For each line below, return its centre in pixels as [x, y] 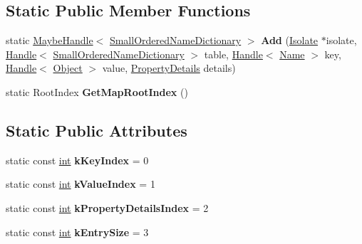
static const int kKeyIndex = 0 [77, 160]
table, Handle [233, 54]
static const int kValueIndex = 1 [81, 184]
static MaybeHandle [50, 40]
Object [68, 68]
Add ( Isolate [290, 40]
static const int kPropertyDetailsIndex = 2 [107, 207]
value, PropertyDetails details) [169, 68]
